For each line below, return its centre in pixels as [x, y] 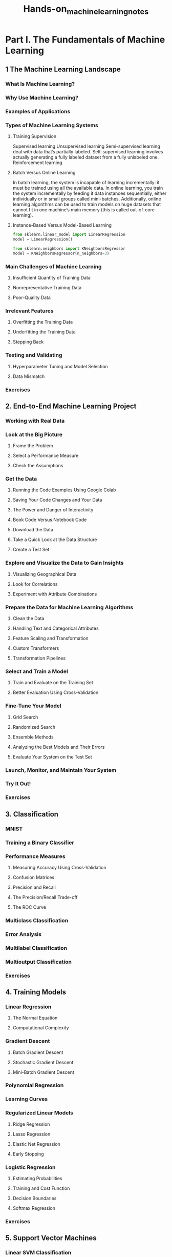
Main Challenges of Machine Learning [53, 266]
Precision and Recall [34, 887]
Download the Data [33, 530]
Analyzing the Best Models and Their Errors [59, 747]
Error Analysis [24, 934]
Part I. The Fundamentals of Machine [85, 39]
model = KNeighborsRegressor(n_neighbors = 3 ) [61, 253]
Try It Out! [18, 784]
